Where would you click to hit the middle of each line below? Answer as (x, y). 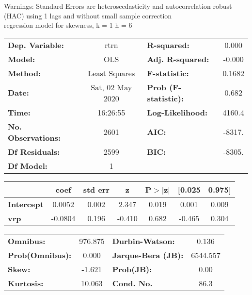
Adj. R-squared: (178, 59)
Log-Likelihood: (177, 112)
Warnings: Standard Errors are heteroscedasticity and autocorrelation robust (118, 6)
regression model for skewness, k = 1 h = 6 (68, 25)
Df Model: (28, 165)
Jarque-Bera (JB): (148, 255)
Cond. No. (132, 283)
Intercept (26, 204)
